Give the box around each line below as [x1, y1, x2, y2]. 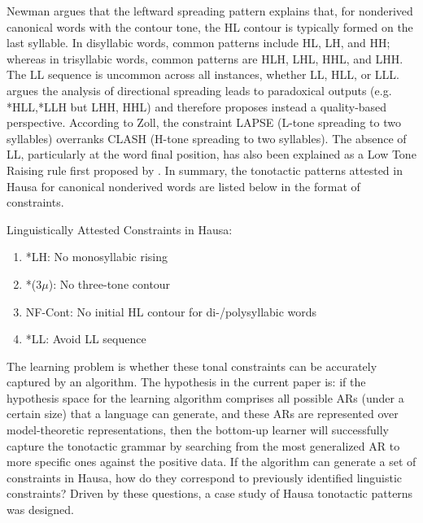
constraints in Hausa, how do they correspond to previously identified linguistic [7, 469, 402, 486]
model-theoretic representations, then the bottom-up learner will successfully [7, 421, 389, 438]
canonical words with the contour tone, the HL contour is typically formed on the [7, 18, 413, 35]
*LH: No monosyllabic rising [25, 248, 168, 265]
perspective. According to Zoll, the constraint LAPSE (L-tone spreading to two [7, 114, 401, 131]
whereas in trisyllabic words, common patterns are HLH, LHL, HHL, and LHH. [7, 50, 403, 67]
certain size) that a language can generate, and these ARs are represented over [7, 405, 399, 422]
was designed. [7, 501, 74, 518]
